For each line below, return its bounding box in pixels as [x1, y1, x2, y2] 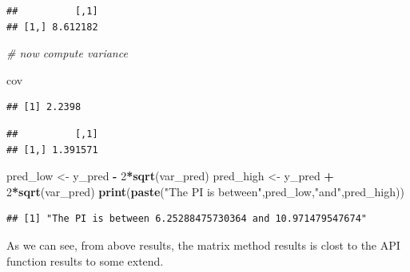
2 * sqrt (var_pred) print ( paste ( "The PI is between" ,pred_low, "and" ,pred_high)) [6, 183, 404, 199]
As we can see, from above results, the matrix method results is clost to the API [6, 236, 400, 253]
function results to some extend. [6, 252, 164, 269]
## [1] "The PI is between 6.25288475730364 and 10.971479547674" [6, 213, 368, 225]
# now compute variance [6, 45, 128, 61]
